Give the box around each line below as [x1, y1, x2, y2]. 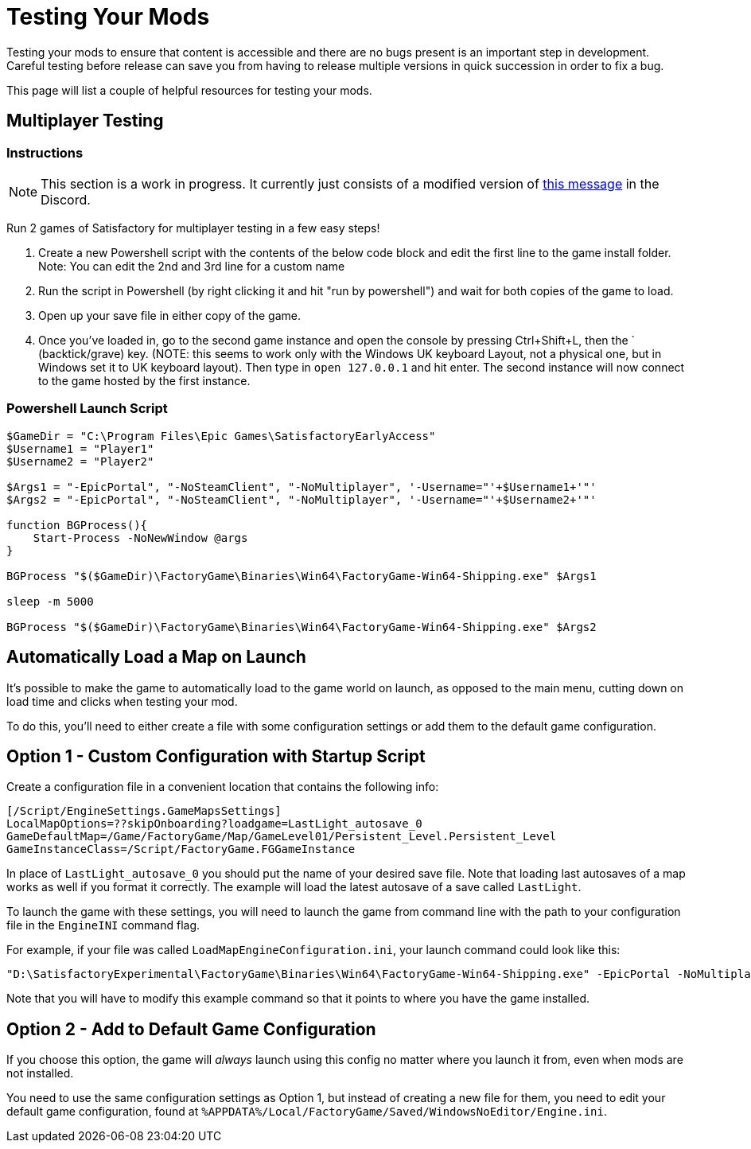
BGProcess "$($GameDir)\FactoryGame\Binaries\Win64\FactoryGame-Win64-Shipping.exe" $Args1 [6, 569, 597, 582]
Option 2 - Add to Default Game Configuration [6, 1019, 376, 1039]
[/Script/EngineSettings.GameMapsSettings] [6, 804, 282, 818]
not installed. [6, 1066, 74, 1081]
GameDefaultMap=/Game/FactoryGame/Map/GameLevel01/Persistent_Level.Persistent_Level [6, 830, 557, 843]
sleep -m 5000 [6, 594, 94, 608]
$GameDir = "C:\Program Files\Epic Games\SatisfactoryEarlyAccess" [6, 429, 436, 442]
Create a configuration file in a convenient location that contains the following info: [6, 780, 439, 794]
